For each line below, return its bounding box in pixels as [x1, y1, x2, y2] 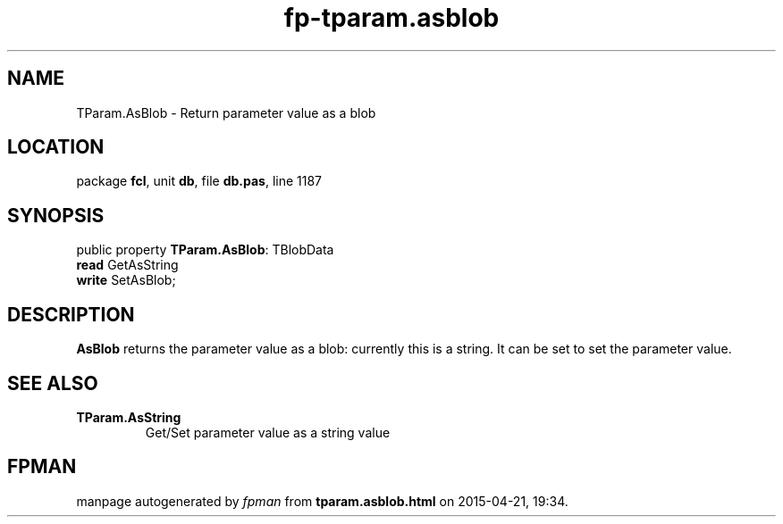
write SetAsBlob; [76, 272, 176, 288]
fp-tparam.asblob [283, 3, 500, 33]
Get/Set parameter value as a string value [145, 424, 391, 440]
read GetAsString [76, 257, 179, 273]
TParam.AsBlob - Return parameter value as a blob [76, 104, 376, 121]
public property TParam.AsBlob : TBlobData [76, 242, 334, 258]
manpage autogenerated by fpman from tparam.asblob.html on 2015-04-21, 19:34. [76, 493, 568, 509]
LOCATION [7, 136, 105, 159]
